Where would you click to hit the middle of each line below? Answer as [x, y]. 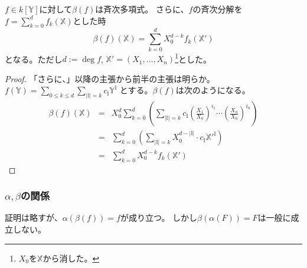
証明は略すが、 [34, 218]
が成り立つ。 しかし [159, 218]
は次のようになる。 [213, 90]
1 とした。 [193, 58]
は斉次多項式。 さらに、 [142, 9]
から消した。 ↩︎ [71, 258]
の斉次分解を [218, 9]
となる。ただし [34, 59]
